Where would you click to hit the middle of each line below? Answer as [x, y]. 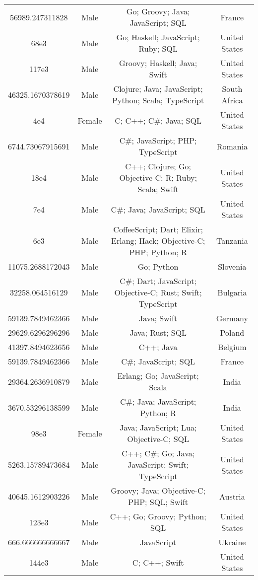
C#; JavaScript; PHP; [158, 140]
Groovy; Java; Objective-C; [158, 490]
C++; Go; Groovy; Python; [158, 516]
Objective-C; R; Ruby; [158, 178]
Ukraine [232, 542]
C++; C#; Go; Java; [158, 453]
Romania [232, 146]
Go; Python [158, 266]
